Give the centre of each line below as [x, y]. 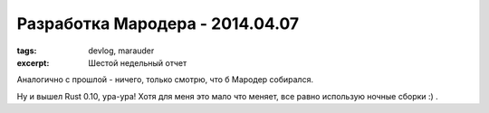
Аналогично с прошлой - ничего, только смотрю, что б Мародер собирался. [165, 80]
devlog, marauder [121, 51]
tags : [27, 51]
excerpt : [33, 62]
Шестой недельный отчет [138, 62]
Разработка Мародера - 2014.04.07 [158, 24]
